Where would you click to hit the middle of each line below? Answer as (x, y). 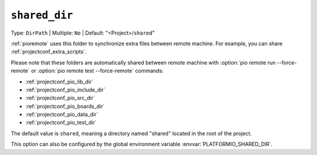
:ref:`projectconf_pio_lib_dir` (60, 82)
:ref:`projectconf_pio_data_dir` (62, 114)
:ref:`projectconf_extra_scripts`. (49, 52)
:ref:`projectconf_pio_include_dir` (65, 90)
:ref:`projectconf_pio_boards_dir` (65, 106)
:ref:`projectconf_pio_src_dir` (60, 98)
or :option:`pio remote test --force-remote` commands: (97, 71)
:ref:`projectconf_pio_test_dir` (61, 123)
